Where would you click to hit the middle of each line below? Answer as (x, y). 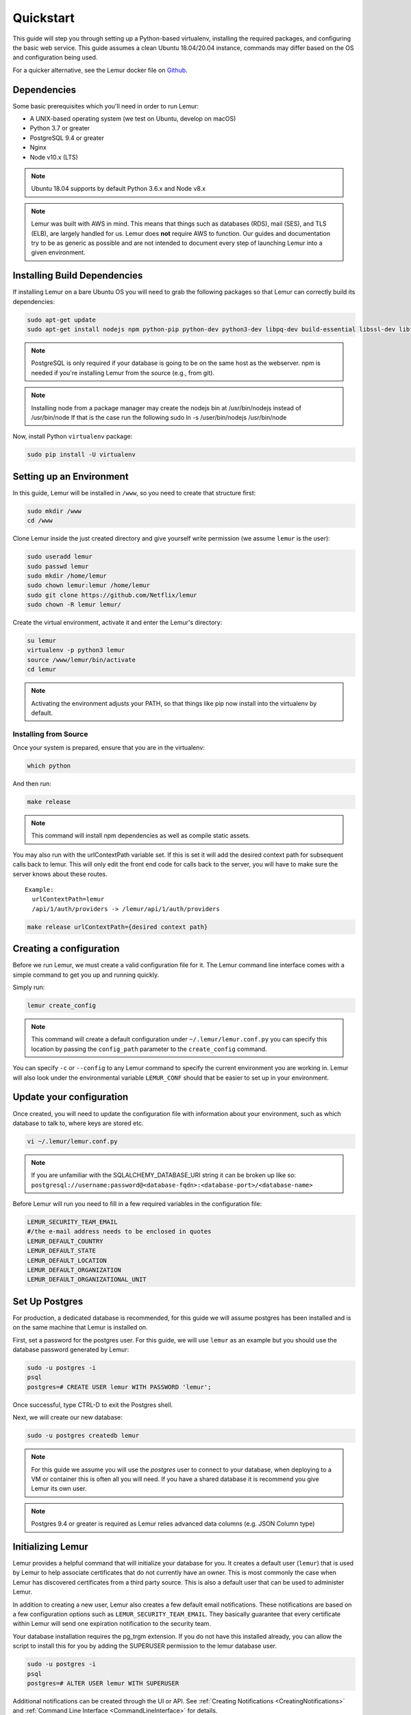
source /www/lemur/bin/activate (82, 660)
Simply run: (29, 987)
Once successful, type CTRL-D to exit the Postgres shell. (93, 1405)
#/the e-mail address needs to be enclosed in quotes (119, 1232)
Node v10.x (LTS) (54, 157)
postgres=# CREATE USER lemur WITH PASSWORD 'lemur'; (119, 1387)
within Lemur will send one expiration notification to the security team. (112, 1624)
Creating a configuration (66, 949)
